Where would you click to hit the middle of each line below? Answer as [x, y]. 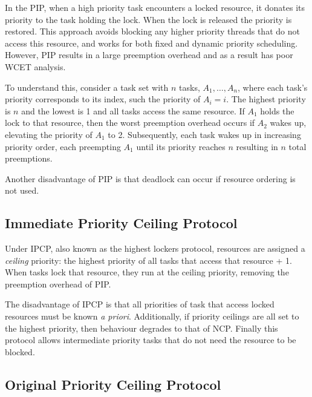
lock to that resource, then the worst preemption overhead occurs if [130, 123]
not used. [22, 190]
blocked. [20, 351]
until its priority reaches [181, 146]
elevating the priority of [49, 134]
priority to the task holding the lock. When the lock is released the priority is [148, 19]
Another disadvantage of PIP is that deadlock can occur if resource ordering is [150, 178]
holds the [277, 110]
